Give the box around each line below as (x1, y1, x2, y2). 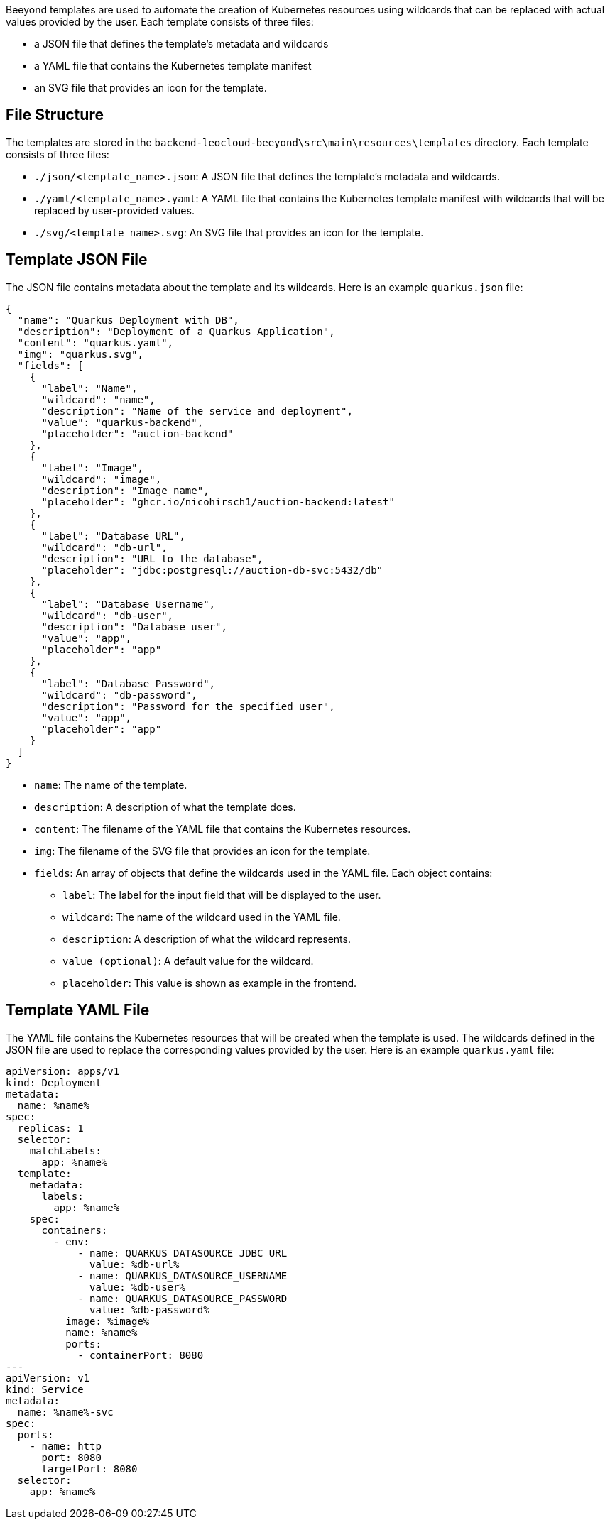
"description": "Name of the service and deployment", (41, 405, 353, 417)
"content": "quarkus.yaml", (17, 337, 174, 349)
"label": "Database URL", (41, 530, 185, 542)
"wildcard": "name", (41, 393, 156, 405)
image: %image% (65, 1315, 150, 1327)
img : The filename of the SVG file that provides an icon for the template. (34, 844, 371, 857)
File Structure (6, 106, 104, 124)
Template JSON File (6, 251, 148, 269)
